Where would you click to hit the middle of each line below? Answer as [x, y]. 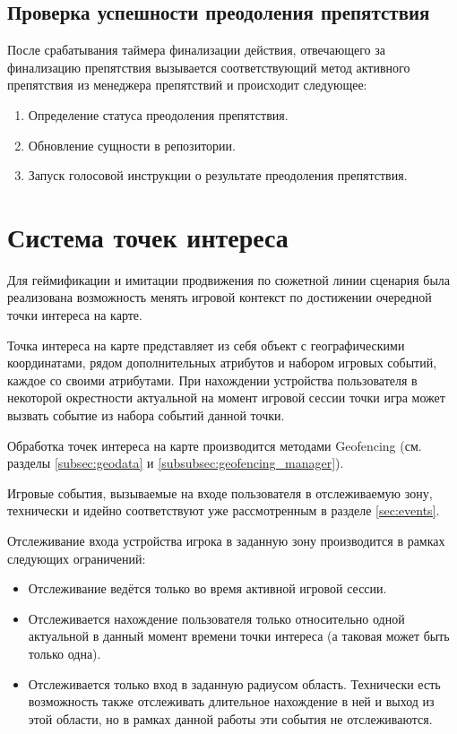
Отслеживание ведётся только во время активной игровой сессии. [207, 588]
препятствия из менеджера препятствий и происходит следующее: [187, 85]
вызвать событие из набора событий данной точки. [146, 415]
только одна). [65, 653]
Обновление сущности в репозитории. [132, 145]
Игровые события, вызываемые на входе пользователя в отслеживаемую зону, [220, 492]
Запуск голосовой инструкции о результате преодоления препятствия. [218, 175]
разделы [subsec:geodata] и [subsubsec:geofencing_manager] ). [176, 463]
